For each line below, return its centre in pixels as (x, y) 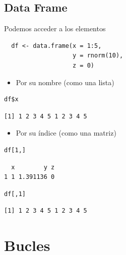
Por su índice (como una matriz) (66, 133)
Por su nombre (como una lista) (65, 82)
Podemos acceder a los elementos (55, 28)
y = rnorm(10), (98, 56)
